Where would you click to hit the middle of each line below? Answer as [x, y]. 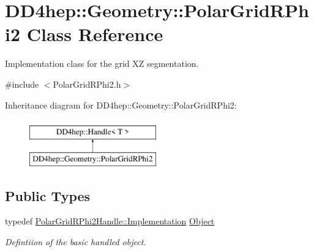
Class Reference [95, 34]
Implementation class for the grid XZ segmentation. [102, 63]
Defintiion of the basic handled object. [76, 242]
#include [22, 84]
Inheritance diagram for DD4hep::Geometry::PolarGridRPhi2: [121, 105]
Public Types [48, 195]
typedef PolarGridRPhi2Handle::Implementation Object [110, 221]
